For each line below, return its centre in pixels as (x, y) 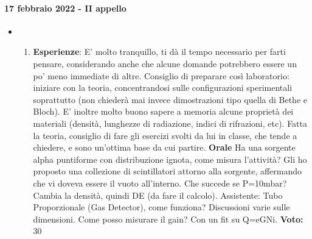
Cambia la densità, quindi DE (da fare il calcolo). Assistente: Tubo (158, 195)
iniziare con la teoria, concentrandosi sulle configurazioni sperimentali (163, 87)
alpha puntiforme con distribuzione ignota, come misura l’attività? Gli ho (170, 159)
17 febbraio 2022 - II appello (65, 8)
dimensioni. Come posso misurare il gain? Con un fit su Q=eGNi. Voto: (168, 219)
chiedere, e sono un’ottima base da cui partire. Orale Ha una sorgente (164, 147)
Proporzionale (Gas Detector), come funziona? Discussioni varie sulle (161, 207)
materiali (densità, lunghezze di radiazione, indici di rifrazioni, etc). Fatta (170, 123)
